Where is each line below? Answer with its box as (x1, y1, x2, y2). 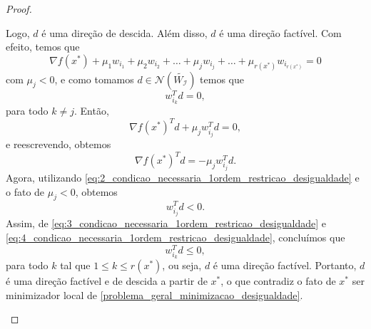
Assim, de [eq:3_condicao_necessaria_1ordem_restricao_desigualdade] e (6, 216, 327, 231)
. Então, (73, 103, 109, 118)
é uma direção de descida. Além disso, (41, 25, 208, 40)
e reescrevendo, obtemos (6, 137, 111, 152)
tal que (60, 258, 91, 273)
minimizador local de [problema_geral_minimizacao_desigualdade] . (6, 287, 303, 302)
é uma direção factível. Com (219, 25, 342, 40)
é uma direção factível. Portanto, (213, 258, 357, 273)
